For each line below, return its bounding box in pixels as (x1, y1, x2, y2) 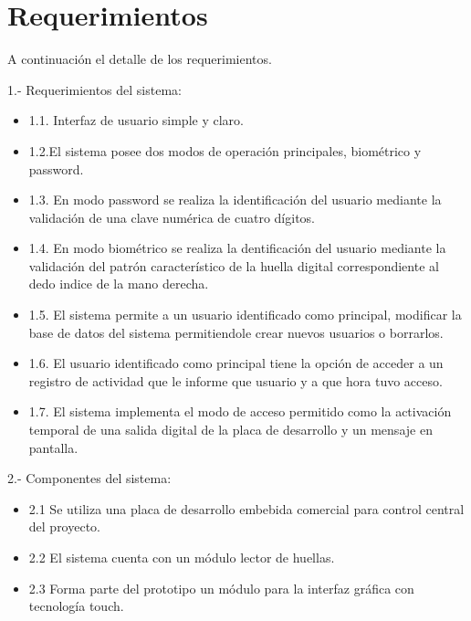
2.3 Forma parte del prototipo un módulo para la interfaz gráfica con (28, 578, 414, 597)
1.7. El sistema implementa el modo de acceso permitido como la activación (28, 402, 452, 421)
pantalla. (28, 437, 78, 457)
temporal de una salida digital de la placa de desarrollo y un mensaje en (28, 420, 433, 439)
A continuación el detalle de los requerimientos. (7, 49, 272, 68)
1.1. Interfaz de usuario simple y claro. (28, 111, 244, 130)
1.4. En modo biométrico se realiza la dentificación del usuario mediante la (28, 238, 446, 258)
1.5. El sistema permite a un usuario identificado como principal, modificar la (28, 305, 462, 324)
